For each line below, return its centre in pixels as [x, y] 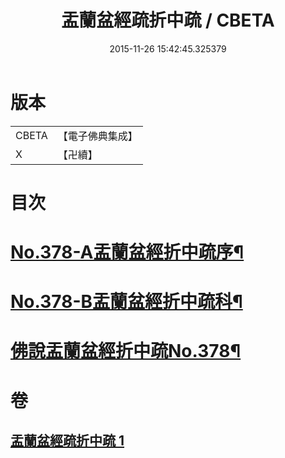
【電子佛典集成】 [97, 136]
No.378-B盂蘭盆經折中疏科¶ [126, 302]
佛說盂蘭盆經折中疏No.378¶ [126, 351]
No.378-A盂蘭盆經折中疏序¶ [127, 252]
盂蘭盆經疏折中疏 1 [67, 441]
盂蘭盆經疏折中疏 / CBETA [168, 20]
